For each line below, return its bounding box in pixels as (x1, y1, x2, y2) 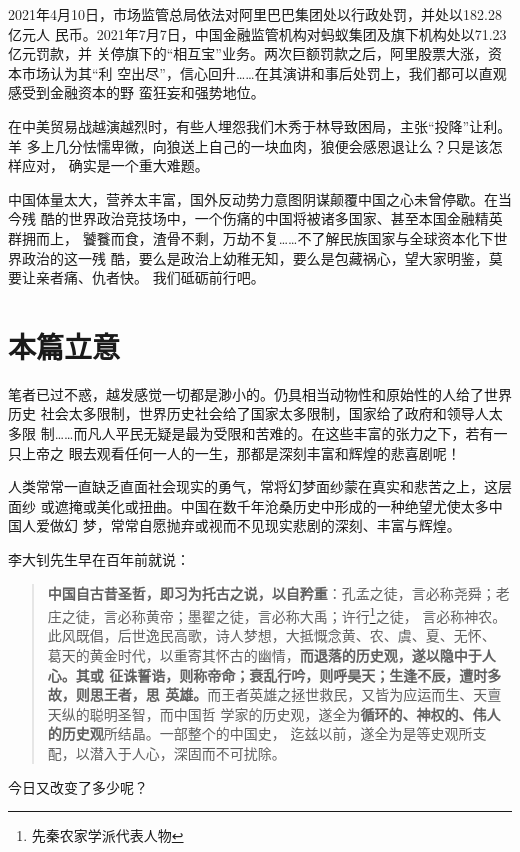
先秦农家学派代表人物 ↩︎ (31, 825, 184, 846)
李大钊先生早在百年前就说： (8, 549, 190, 569)
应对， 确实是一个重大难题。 (21, 155, 209, 176)
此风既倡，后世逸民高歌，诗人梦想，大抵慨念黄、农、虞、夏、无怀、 (47, 625, 496, 646)
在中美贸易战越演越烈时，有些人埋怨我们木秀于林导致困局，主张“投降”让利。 (8, 115, 512, 136)
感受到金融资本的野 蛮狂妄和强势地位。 (8, 82, 265, 103)
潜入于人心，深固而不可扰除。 (89, 743, 286, 763)
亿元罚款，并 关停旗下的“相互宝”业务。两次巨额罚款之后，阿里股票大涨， (8, 43, 488, 64)
